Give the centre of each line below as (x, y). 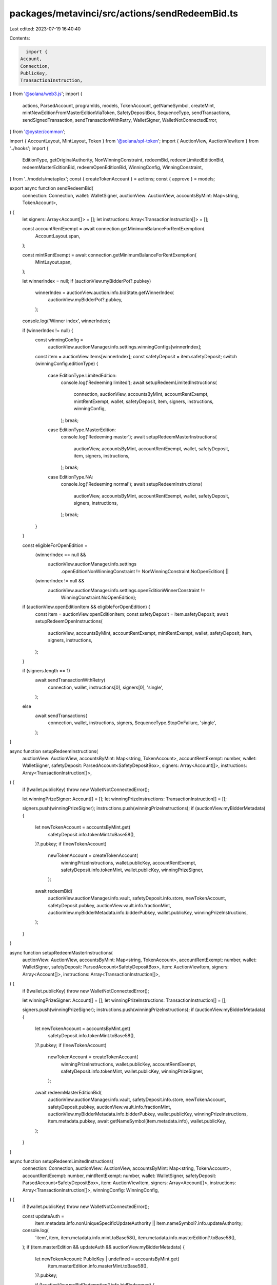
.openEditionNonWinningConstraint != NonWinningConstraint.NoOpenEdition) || (145, 571)
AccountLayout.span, (58, 236)
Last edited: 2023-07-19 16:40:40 (45, 29)
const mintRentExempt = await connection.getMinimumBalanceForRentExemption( (110, 255)
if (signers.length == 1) (46, 671)
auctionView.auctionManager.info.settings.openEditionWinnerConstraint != (126, 590)
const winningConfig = (59, 340)
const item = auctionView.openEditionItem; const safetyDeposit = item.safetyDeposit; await (132, 614)
